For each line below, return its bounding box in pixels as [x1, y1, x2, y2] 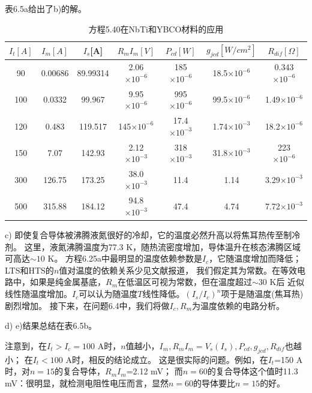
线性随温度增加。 [5, 287, 72, 300]
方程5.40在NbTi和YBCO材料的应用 [88, 22, 224, 35]
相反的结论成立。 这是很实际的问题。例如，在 [88, 353, 268, 365]
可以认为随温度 [79, 287, 138, 300]
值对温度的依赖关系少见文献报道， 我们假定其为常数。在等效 [59, 263, 297, 276]
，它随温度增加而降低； [209, 252, 302, 265]
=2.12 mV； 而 [126, 365, 183, 377]
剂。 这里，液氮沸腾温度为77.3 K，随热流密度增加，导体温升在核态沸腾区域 [5, 240, 301, 253]
